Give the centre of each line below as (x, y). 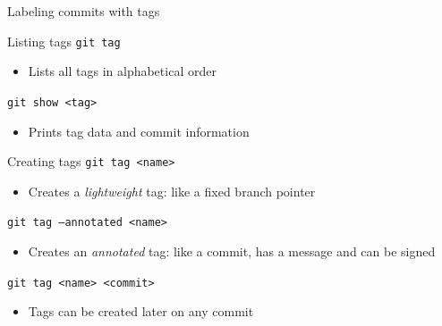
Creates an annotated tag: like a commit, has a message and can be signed (232, 251)
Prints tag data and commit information (139, 131)
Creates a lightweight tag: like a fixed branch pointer (172, 191)
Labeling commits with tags (84, 11)
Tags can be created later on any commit (141, 311)
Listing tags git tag (64, 41)
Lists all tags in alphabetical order (122, 71)
